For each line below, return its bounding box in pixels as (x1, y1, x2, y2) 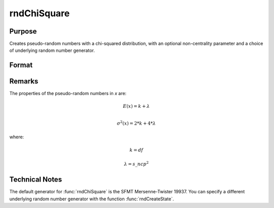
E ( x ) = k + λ (122, 103, 150, 109)
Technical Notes (9, 175, 62, 184)
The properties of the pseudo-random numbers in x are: (9, 91, 127, 97)
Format (9, 61, 33, 70)
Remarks (9, 77, 39, 86)
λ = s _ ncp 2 (124, 160, 149, 167)
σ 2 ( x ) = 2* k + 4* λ (117, 120, 156, 127)
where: (9, 134, 24, 140)
